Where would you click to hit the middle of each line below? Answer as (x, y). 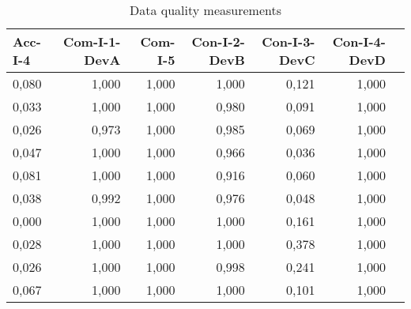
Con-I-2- (218, 41)
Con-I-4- (359, 41)
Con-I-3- (288, 41)
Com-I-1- (92, 41)
